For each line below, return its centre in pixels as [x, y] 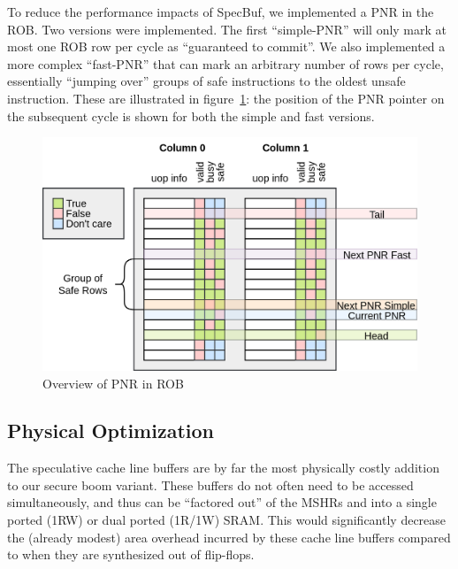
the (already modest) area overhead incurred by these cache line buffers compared [229, 537]
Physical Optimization [111, 431]
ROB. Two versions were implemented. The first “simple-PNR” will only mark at [227, 29]
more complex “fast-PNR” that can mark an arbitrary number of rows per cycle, [225, 63]
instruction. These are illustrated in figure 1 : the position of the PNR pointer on [226, 98]
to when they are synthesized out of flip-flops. [131, 554]
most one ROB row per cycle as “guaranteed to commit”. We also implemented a [226, 46]
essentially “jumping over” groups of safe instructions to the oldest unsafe [206, 81]
